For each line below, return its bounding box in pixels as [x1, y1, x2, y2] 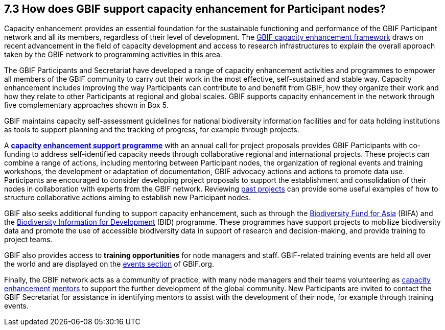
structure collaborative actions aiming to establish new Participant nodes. [4, 193, 251, 202]
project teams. [4, 235, 53, 244]
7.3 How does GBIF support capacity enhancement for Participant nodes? [4, 3, 386, 15]
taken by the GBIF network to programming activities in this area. [4, 50, 222, 59]
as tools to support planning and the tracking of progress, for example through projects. [4, 125, 299, 134]
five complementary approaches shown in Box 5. [4, 101, 169, 110]
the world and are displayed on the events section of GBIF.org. [4, 260, 214, 269]
